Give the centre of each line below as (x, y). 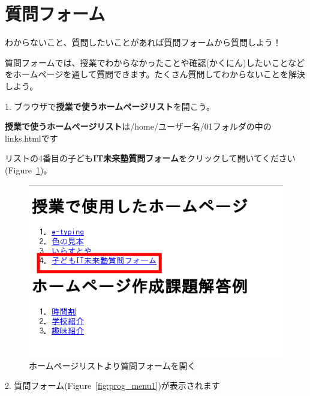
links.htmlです (31, 138)
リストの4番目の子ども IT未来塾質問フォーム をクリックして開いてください (150, 158)
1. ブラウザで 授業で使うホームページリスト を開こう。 (110, 106)
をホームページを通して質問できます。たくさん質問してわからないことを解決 (155, 74)
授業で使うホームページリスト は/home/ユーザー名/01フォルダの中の (138, 126)
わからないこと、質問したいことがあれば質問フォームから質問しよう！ (143, 42)
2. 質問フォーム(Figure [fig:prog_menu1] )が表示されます (112, 385)
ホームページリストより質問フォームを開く (112, 365)
